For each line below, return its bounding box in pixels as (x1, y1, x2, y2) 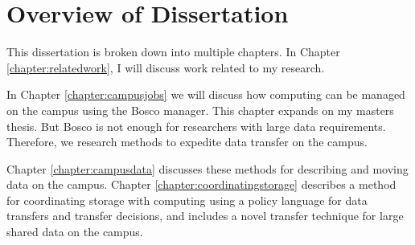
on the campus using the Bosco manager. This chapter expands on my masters (6, 101, 394, 118)
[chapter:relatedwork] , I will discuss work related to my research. (6, 59, 325, 76)
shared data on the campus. (6, 223, 143, 240)
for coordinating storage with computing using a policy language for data (6, 191, 368, 208)
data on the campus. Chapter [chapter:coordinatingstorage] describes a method (6, 176, 397, 193)
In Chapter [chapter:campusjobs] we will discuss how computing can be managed (6, 86, 405, 103)
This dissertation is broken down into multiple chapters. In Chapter (6, 43, 340, 60)
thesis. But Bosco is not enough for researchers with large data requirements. (6, 117, 386, 134)
